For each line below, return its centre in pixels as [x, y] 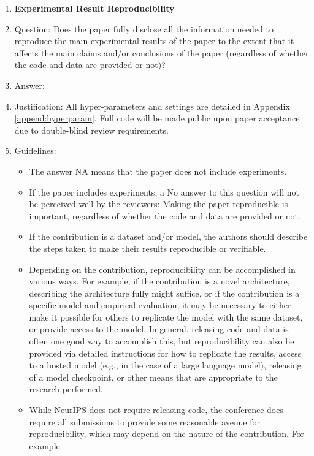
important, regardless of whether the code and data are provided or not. [165, 215]
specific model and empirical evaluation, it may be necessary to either [160, 305]
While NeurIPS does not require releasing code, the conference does [156, 410]
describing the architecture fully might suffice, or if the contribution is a [164, 293]
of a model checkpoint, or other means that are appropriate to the [153, 377]
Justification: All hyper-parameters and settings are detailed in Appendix [152, 106]
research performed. [66, 389]
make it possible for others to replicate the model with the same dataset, [166, 317]
